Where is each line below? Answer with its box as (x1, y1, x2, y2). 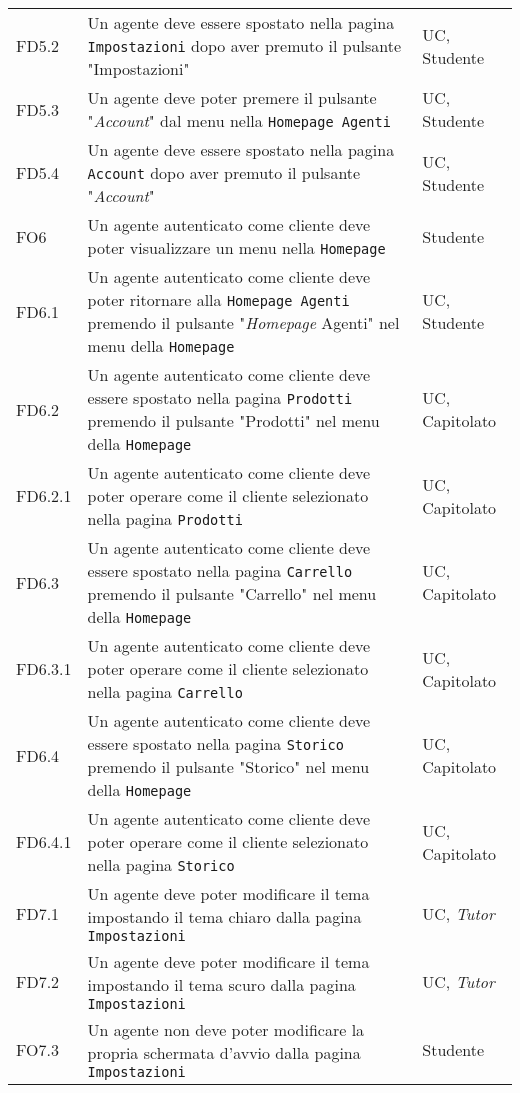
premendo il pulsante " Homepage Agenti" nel (87, 311, 400, 334)
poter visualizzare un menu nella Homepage (87, 236, 386, 259)
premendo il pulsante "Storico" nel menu (87, 755, 370, 778)
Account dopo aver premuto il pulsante (87, 161, 361, 184)
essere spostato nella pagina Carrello (87, 559, 353, 582)
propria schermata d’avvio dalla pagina (87, 1041, 361, 1064)
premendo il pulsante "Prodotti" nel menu (87, 409, 380, 432)
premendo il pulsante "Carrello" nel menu (87, 582, 377, 605)
